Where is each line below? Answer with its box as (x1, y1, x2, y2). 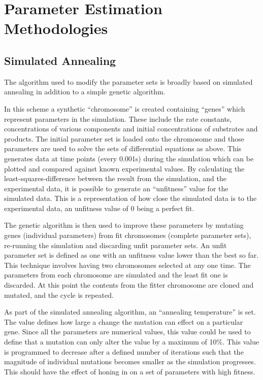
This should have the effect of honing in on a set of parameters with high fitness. (4, 366, 255, 376)
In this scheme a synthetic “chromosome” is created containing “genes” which (4, 103, 245, 114)
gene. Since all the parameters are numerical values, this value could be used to (4, 326, 251, 337)
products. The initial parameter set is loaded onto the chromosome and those (4, 133, 245, 144)
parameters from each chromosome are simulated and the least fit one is (4, 269, 228, 280)
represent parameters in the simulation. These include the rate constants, (4, 113, 232, 124)
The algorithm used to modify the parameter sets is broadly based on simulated (4, 76, 253, 87)
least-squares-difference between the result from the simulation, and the (4, 173, 227, 184)
